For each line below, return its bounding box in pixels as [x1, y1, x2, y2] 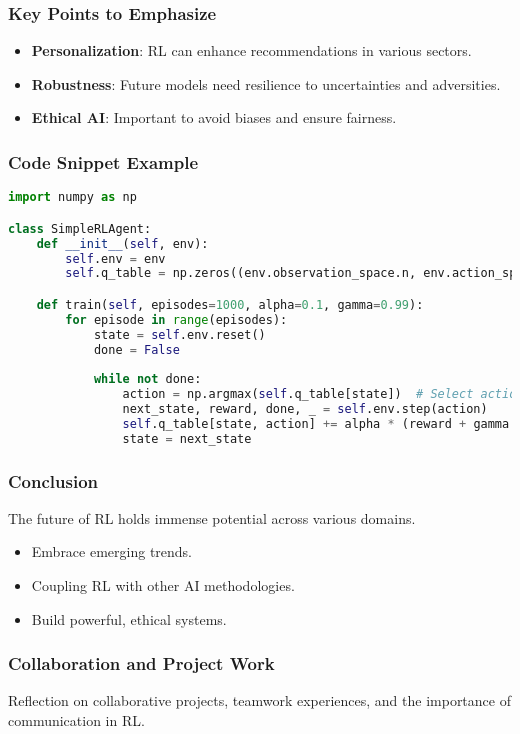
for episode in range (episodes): [65, 312, 288, 327]
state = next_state [122, 431, 252, 446]
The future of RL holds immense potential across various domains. [8, 507, 416, 528]
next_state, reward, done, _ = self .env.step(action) [122, 402, 488, 417]
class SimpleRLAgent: [8, 221, 152, 236]
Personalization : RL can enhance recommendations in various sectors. [31, 40, 472, 61]
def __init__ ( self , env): [36, 236, 209, 251]
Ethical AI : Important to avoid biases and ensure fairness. [31, 107, 397, 128]
